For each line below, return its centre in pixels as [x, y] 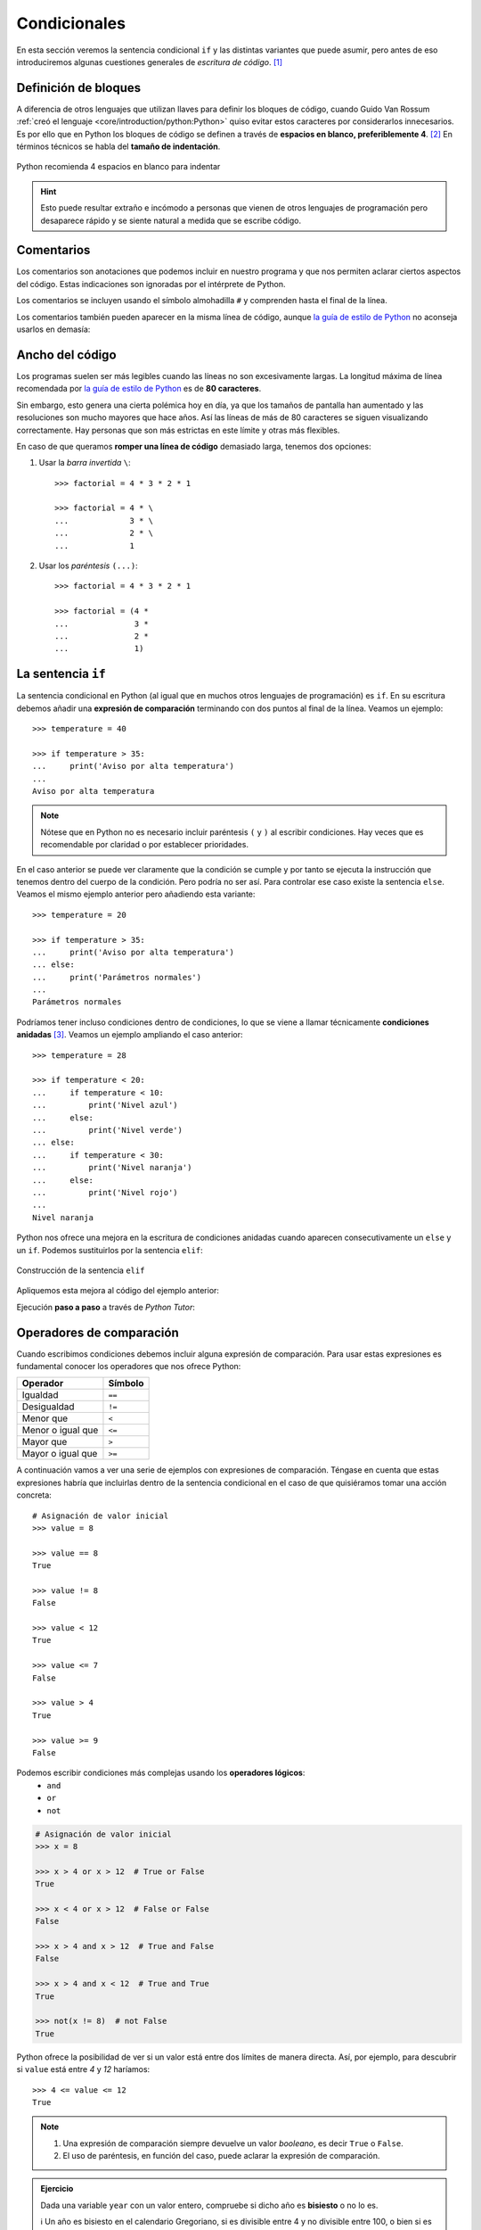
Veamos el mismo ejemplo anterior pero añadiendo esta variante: [136, 894]
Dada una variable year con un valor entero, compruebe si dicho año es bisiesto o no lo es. [209, 2205]
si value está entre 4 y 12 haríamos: [83, 2069]
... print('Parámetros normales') [117, 977]
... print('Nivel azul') [105, 1105]
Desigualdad [48, 1407]
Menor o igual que [60, 1430]
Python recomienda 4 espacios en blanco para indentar [118, 167]
